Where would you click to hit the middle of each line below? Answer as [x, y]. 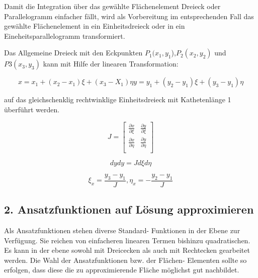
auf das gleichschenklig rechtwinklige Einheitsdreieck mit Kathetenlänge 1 [118, 99]
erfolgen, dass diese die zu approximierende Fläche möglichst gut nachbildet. [122, 270]
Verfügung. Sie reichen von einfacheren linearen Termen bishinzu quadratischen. [127, 240]
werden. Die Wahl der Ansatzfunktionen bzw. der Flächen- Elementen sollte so [125, 260]
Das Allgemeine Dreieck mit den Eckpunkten [73, 53]
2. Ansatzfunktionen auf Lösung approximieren [129, 209]
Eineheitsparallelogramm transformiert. [65, 36]
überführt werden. [32, 109]
